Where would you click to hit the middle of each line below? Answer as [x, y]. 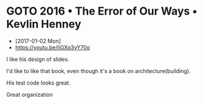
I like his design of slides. [38, 59]
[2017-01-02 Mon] [38, 41]
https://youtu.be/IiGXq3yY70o [52, 47]
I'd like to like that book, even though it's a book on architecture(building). [98, 71]
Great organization [29, 94]
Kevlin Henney [44, 24]
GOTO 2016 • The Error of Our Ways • [102, 11]
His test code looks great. [39, 83]
